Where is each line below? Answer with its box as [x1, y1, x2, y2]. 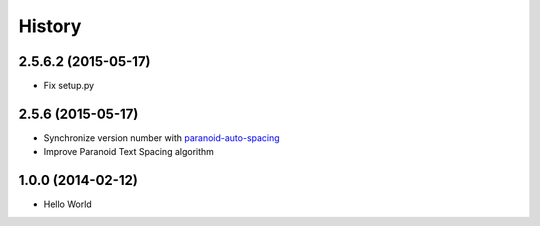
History [18, 15, 82, 37]
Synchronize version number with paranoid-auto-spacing [43, 131, 280, 144]
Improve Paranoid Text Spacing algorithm [43, 146, 215, 158]
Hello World [43, 198, 92, 210]
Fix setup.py [43, 80, 95, 92]
